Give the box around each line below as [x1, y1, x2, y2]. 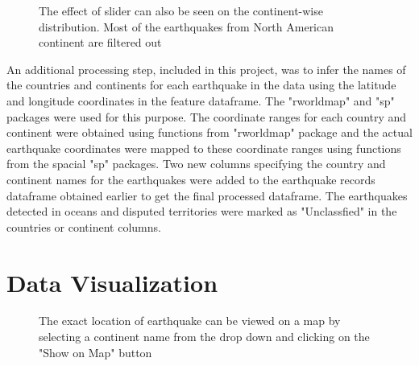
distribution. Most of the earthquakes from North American [39, 18, 334, 35]
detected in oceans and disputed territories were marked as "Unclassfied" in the [6, 203, 397, 220]
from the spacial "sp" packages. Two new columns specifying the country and [6, 155, 386, 172]
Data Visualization [6, 265, 218, 298]
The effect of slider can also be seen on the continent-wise [39, 2, 323, 19]
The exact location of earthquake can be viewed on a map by [39, 312, 341, 329]
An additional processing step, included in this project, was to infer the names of [6, 60, 406, 77]
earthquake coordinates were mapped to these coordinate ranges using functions [6, 139, 401, 156]
